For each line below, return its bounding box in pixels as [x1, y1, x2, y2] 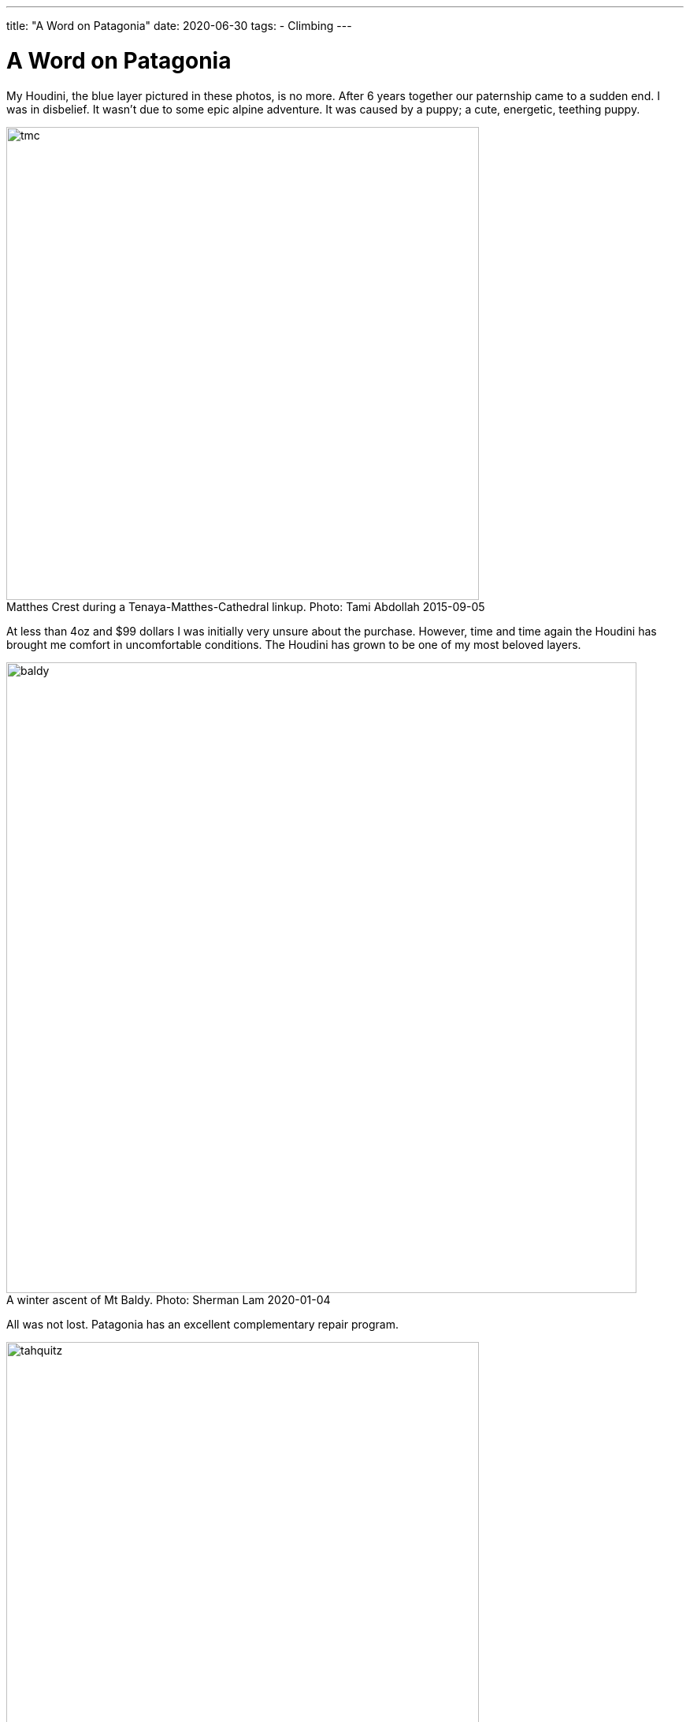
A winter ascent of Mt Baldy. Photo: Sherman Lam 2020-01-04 [6, 1292, 331, 1306]
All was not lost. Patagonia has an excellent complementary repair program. [6, 1317, 399, 1331]
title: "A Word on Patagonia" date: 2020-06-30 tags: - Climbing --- [6, 19, 352, 32]
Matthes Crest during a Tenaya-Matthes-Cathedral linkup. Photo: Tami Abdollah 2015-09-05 [6, 599, 485, 613]
